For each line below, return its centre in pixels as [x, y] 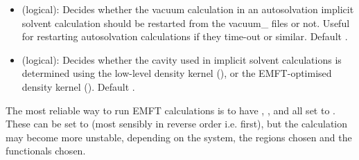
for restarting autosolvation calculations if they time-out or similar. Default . [185, 36]
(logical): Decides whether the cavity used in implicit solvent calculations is [182, 59]
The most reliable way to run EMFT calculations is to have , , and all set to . [170, 110]
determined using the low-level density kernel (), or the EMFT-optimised [177, 73]
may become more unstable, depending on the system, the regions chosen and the [179, 137]
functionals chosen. [46, 151]
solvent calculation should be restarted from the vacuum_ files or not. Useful [186, 23]
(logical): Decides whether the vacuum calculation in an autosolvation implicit [188, 9]
